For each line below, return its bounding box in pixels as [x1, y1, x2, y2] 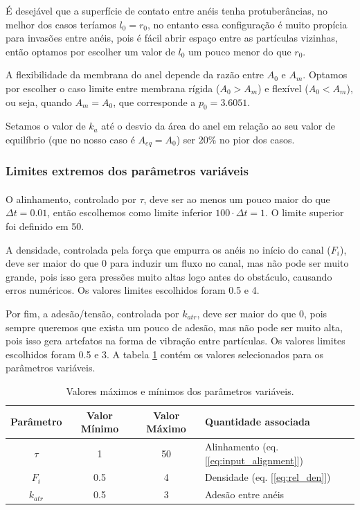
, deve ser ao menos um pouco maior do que [143, 191, 330, 206]
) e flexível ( [258, 80, 309, 95]
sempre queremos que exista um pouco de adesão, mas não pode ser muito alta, [6, 319, 343, 334]
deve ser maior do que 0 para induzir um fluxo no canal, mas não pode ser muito [6, 256, 349, 270]
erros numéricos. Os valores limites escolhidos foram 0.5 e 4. [6, 283, 260, 297]
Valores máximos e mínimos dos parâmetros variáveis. [66, 383, 294, 398]
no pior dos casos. [219, 132, 295, 146]
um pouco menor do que [188, 44, 291, 58]
